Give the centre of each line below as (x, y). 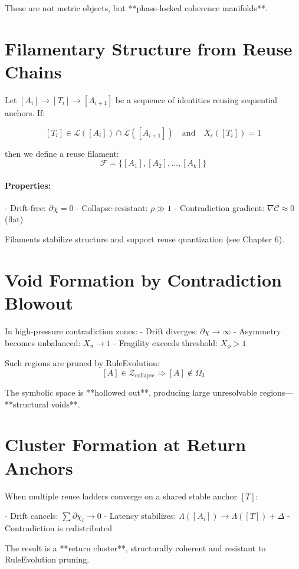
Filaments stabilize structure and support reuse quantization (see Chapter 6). (145, 239)
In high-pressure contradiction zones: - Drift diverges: (101, 330)
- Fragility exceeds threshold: (166, 342)
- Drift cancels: (32, 516)
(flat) (14, 219)
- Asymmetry (257, 330)
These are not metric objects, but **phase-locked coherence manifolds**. (136, 8)
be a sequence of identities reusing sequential (196, 99)
